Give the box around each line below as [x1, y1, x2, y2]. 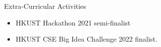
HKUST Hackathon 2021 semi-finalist [15, 17, 131, 27]
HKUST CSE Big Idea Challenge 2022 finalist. [15, 34, 158, 44]
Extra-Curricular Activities [4, 1, 86, 11]
